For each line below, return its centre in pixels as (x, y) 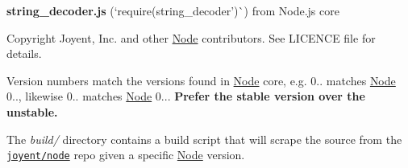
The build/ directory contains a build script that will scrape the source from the (204, 139)
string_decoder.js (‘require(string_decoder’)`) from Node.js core (173, 10)
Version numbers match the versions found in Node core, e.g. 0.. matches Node (201, 80)
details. (24, 53)
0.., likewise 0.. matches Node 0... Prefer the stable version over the (186, 96)
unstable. (32, 111)
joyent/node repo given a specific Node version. (126, 155)
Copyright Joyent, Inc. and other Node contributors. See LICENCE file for (191, 37)
